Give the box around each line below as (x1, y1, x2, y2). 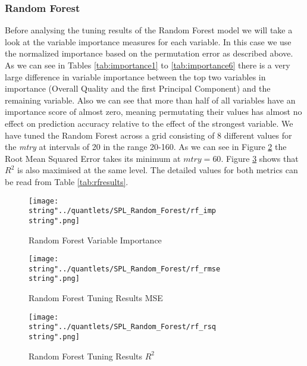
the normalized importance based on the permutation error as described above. (5, 47, 293, 60)
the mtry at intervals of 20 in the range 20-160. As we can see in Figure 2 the (5, 140, 287, 153)
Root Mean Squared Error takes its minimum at (5, 152, 181, 164)
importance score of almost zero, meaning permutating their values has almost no (5, 105, 302, 118)
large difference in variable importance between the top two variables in (5, 70, 266, 83)
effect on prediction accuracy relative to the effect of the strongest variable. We (5, 117, 293, 129)
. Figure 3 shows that (221, 152, 299, 164)
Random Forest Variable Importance (29, 233, 162, 246)
